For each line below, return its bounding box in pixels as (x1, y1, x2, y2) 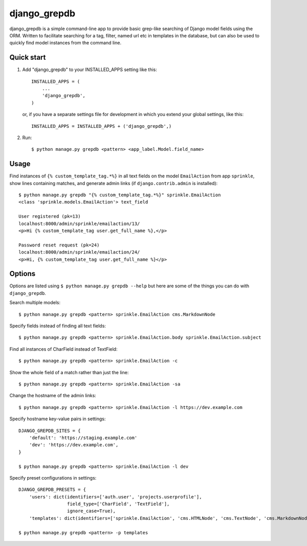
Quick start (9, 53, 46, 62)
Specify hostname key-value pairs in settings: (9, 416, 106, 422)
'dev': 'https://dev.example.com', (29, 442, 119, 448)
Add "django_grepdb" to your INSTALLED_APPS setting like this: (22, 66, 157, 73)
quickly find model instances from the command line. (9, 40, 122, 46)
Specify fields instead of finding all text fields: (9, 323, 106, 329)
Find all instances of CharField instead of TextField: (9, 346, 118, 352)
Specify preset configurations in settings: (9, 474, 97, 481)
